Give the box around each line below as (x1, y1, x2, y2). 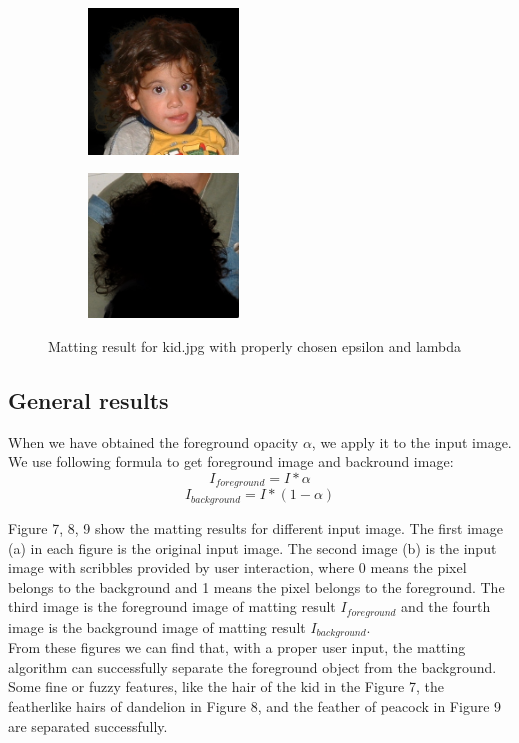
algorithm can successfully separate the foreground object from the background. (8, 656, 497, 677)
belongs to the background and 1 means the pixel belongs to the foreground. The (8, 576, 505, 597)
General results (8, 385, 169, 416)
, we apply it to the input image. (311, 431, 512, 452)
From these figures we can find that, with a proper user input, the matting (8, 637, 466, 658)
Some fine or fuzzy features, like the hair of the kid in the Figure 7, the (8, 676, 444, 697)
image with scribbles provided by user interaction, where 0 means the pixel (8, 557, 467, 578)
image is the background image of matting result (8, 616, 306, 637)
